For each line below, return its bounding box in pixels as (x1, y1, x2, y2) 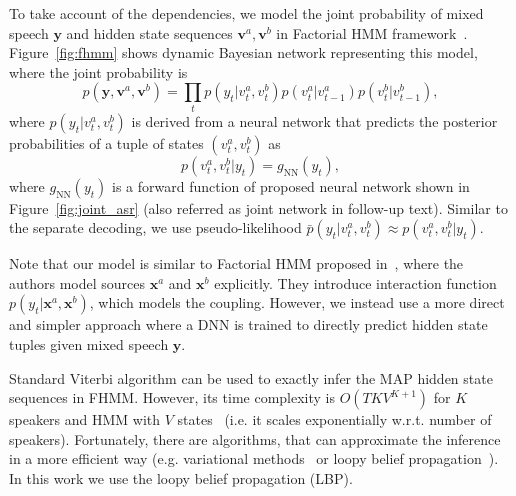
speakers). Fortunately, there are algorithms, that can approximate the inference (9, 428, 501, 449)
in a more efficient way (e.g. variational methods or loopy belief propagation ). (9, 448, 499, 469)
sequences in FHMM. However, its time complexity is (9, 387, 335, 408)
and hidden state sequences (66, 22, 233, 43)
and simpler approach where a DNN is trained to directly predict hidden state (9, 314, 488, 335)
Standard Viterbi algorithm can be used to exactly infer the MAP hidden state (9, 367, 493, 388)
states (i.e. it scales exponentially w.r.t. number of (177, 409, 492, 430)
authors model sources (9, 272, 146, 293)
